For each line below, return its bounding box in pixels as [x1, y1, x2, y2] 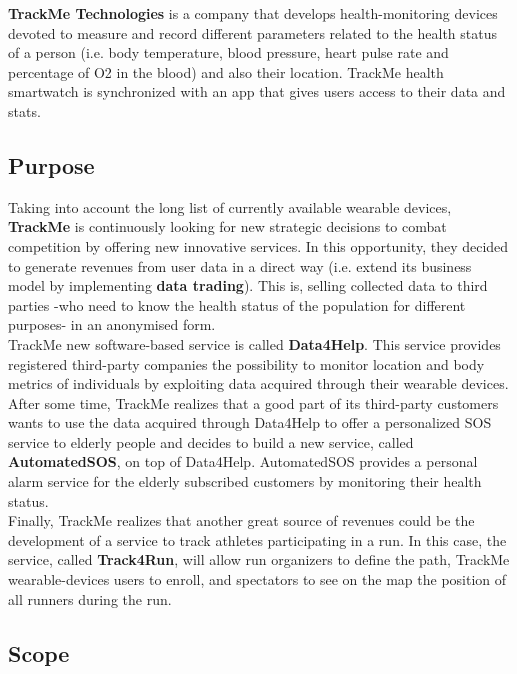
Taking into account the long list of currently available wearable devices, [8, 196, 452, 217]
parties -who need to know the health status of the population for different [8, 294, 466, 315]
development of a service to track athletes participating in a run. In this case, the [8, 529, 507, 550]
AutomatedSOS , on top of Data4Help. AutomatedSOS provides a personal [8, 451, 478, 472]
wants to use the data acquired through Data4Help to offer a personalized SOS [8, 412, 492, 433]
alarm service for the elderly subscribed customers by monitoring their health [8, 471, 482, 492]
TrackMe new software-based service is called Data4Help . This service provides [8, 333, 501, 354]
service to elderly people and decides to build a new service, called [8, 431, 414, 452]
